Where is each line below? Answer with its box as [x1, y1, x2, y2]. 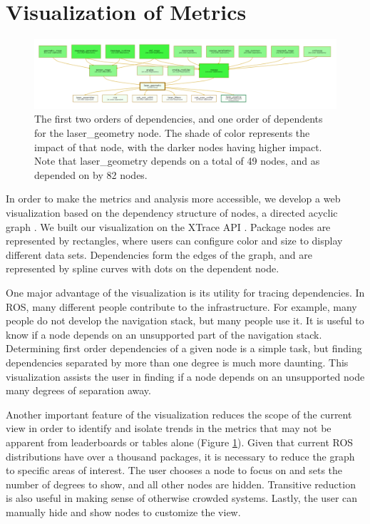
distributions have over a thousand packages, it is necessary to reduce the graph [6, 448, 355, 463]
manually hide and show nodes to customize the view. [6, 504, 241, 519]
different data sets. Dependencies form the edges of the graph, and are [6, 247, 312, 262]
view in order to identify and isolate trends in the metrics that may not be [6, 421, 332, 436]
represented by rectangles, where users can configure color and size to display [6, 233, 343, 248]
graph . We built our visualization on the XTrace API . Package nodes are [6, 219, 331, 234]
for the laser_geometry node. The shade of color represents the [34, 125, 310, 140]
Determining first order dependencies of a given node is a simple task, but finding [6, 341, 362, 356]
